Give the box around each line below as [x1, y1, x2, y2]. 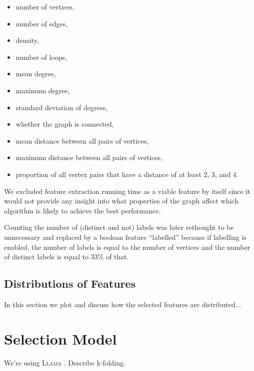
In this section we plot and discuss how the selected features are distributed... [4, 299, 242, 309]
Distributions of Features [4, 276, 136, 291]
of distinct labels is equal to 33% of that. [4, 251, 129, 262]
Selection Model [4, 328, 117, 349]
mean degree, [15, 68, 56, 79]
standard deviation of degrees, [15, 102, 108, 112]
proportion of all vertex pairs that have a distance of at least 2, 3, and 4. [15, 169, 239, 179]
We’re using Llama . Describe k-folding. [4, 357, 126, 368]
